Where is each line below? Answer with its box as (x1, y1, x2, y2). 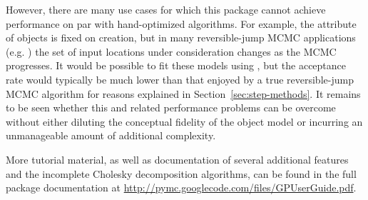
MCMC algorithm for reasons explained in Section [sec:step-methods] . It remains (6, 86, 361, 101)
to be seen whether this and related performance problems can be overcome (6, 100, 336, 115)
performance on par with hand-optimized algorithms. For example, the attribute (6, 16, 357, 31)
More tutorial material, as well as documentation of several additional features (6, 151, 349, 166)
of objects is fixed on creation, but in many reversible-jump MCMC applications (6, 30, 356, 45)
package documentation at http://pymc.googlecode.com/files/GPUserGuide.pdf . (6, 180, 357, 195)
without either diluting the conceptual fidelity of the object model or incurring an (6, 114, 363, 129)
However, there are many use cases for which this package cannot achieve (6, 2, 326, 16)
